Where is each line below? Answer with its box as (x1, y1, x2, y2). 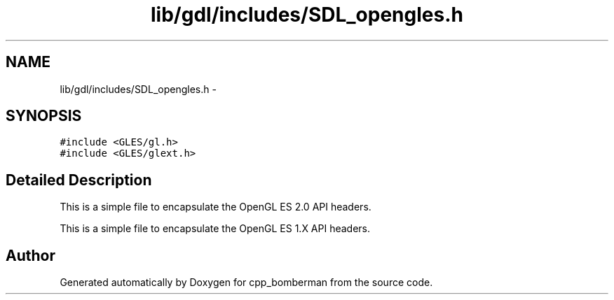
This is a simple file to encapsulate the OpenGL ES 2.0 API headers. (60, 201, 371, 213)
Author (6, 246, 55, 264)
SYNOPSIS (6, 107, 82, 125)
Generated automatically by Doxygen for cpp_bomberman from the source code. (60, 276, 433, 289)
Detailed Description (6, 171, 152, 189)
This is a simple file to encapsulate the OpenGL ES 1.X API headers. (60, 222, 371, 235)
